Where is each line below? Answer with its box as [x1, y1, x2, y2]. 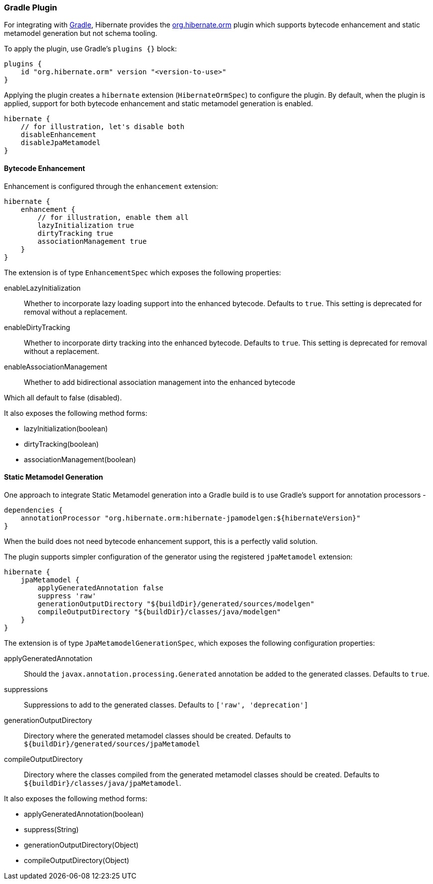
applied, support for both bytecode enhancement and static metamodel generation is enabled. [4, 99, 313, 108]
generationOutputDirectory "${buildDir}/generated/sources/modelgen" [37, 599, 315, 608]
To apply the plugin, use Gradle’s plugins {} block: [4, 44, 177, 53]
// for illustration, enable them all [37, 213, 189, 221]
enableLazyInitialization [4, 283, 81, 292]
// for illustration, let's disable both [20, 123, 185, 131]
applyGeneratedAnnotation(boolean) [24, 809, 144, 818]
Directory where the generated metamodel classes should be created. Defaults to [24, 731, 291, 740]
